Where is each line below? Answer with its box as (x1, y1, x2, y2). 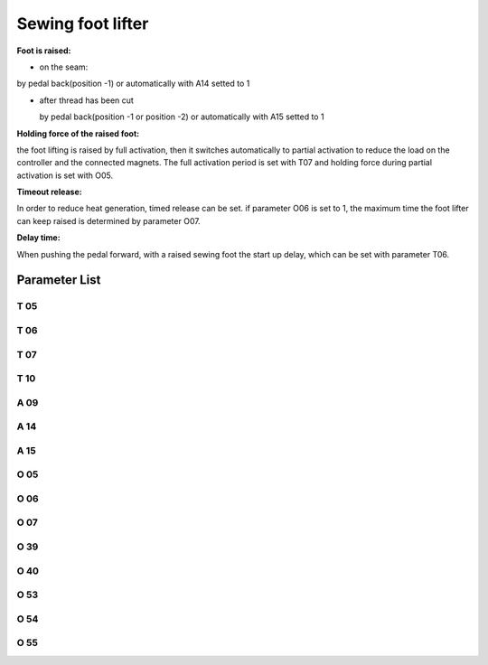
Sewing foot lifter (16, 14, 149, 33)
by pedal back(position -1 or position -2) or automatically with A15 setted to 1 (39, 111, 324, 122)
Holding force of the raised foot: (16, 127, 140, 139)
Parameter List (16, 272, 101, 288)
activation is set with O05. (16, 170, 113, 181)
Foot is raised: (16, 45, 71, 56)
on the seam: (39, 61, 89, 72)
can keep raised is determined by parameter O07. (16, 215, 201, 226)
